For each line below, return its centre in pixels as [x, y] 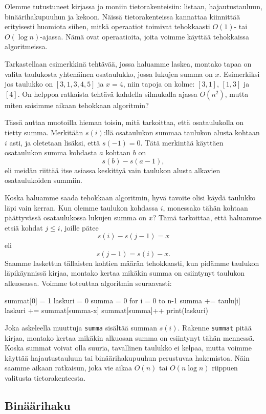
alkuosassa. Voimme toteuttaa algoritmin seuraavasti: [88, 283]
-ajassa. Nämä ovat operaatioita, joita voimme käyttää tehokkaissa [145, 36]
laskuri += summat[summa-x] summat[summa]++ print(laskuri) [107, 310]
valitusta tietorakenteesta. [45, 377]
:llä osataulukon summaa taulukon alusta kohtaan [182, 132]
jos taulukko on [29, 84]
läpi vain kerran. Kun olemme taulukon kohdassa [82, 207]
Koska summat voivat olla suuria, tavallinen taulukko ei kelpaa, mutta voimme [128, 348]
